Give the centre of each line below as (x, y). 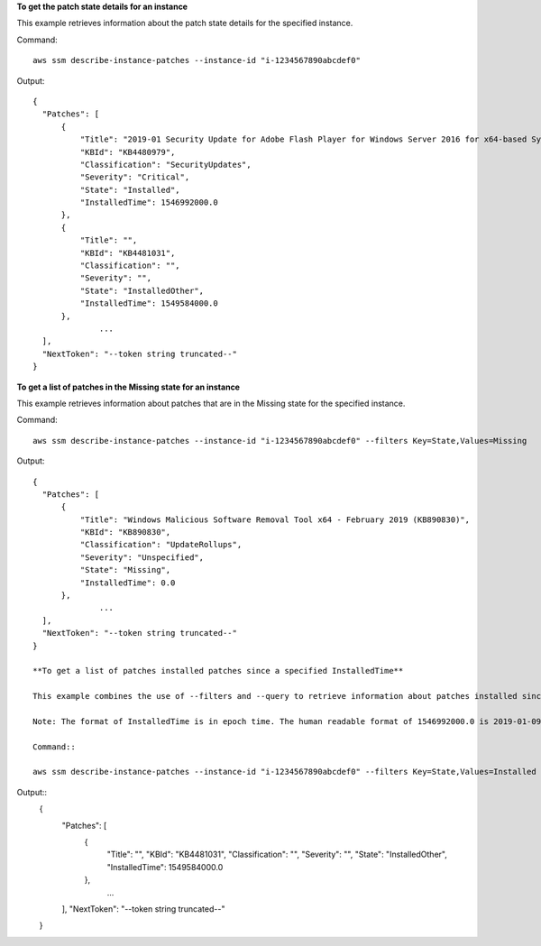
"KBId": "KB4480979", (128, 152)
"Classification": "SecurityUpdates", (165, 164)
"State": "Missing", (125, 570)
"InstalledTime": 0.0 (128, 583)
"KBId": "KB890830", (125, 533)
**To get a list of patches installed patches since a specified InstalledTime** (218, 671)
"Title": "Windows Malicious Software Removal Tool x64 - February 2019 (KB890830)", (275, 519)
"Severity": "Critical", (135, 177)
